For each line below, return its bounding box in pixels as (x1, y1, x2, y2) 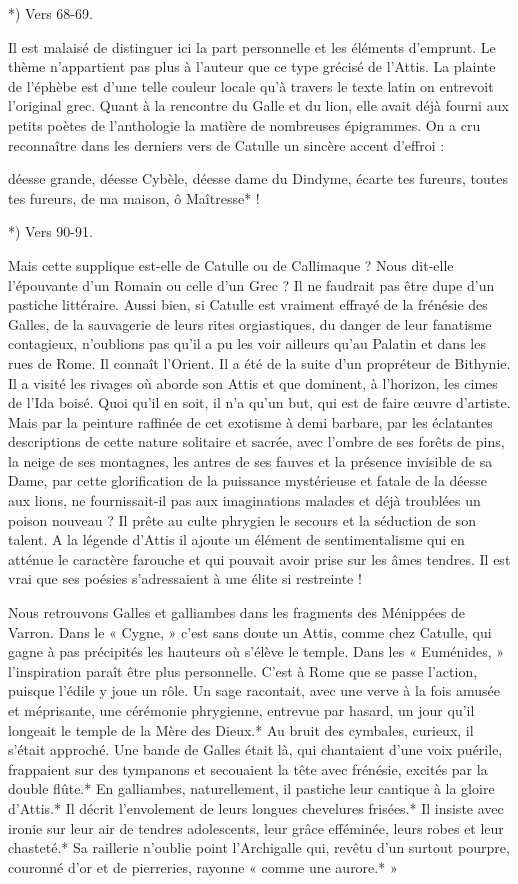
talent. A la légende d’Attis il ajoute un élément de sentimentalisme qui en (8, 529, 465, 550)
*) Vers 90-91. (8, 221, 93, 242)
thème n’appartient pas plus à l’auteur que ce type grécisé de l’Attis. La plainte (8, 56, 496, 77)
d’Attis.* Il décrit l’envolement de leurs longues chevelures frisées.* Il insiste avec (8, 797, 504, 818)
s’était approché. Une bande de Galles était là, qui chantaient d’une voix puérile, (8, 739, 503, 760)
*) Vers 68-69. (8, 3, 93, 23)
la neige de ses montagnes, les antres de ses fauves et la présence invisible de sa (8, 450, 493, 471)
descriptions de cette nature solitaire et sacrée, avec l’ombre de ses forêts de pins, (8, 431, 505, 452)
